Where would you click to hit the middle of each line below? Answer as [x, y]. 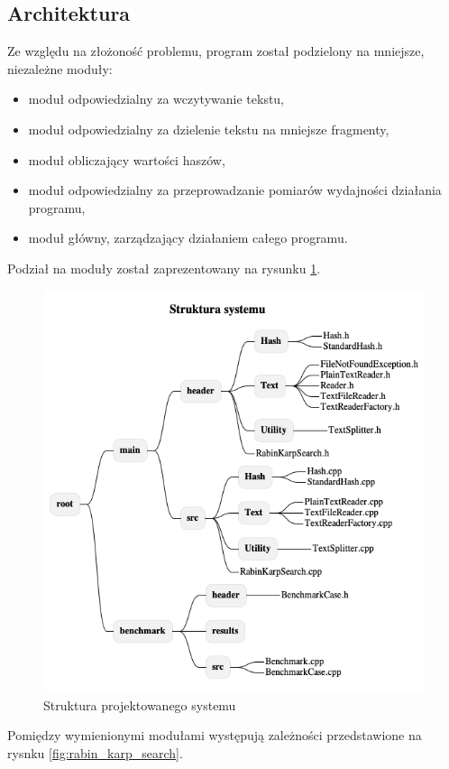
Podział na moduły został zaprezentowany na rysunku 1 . [164, 268]
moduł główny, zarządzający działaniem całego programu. [188, 238]
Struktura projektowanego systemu [140, 704]
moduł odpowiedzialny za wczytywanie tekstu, [156, 99]
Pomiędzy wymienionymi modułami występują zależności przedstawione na [215, 735]
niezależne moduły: [60, 68]
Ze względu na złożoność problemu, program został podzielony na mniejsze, [216, 51]
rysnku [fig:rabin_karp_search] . [95, 752]
